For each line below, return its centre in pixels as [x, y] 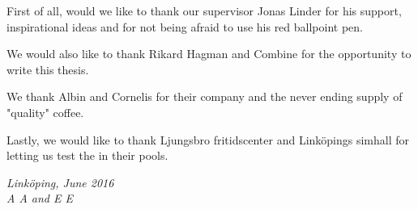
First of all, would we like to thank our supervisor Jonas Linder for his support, [204, 10]
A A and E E [40, 198]
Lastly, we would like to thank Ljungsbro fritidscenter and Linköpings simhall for [208, 139]
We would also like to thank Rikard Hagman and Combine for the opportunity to [209, 54]
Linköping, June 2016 [60, 182]
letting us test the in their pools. [87, 155]
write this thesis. [48, 69]
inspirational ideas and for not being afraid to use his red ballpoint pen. [185, 26]
